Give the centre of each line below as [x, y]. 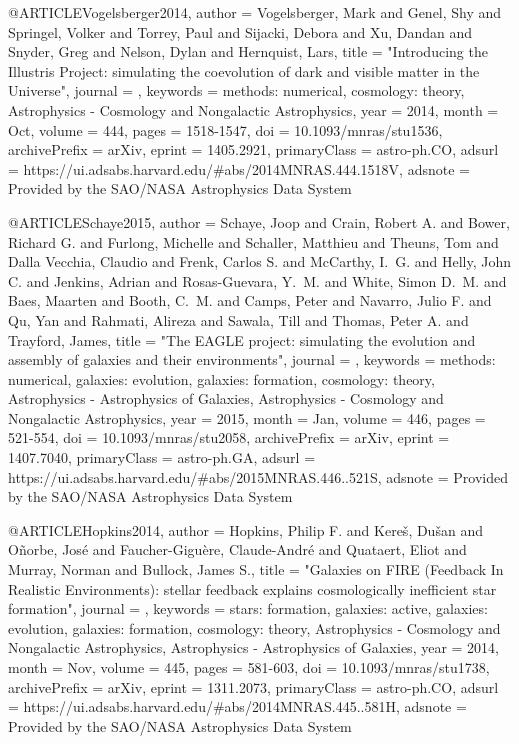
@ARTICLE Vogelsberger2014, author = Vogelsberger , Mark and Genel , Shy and [255, 12]
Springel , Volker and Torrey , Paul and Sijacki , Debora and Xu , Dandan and [240, 31]
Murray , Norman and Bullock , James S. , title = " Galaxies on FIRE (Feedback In [256, 569]
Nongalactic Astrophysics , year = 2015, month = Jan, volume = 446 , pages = [247, 417]
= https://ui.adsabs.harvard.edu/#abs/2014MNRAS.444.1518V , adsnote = [239, 168]
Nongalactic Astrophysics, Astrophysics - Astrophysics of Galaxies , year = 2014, [254, 647]
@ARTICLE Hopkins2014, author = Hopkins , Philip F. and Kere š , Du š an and [245, 529]
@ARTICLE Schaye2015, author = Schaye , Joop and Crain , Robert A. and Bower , [259, 221]
